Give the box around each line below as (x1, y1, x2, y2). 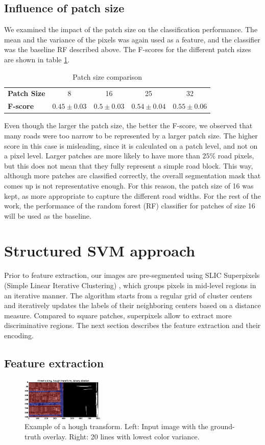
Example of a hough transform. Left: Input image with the (25, 421, 208, 432)
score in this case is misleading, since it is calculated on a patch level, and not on (4, 140, 258, 151)
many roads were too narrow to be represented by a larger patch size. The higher (4, 130, 258, 140)
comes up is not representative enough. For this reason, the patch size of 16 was (4, 180, 254, 191)
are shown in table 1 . (4, 54, 70, 64)
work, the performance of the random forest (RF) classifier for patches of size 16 (4, 200, 255, 211)
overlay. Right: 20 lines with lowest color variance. (43, 431, 200, 441)
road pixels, (218, 150, 254, 161)
